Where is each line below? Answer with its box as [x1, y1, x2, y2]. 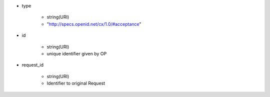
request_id [21, 62, 44, 68]
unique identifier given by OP [46, 50, 107, 57]
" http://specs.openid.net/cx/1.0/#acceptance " [46, 21, 142, 27]
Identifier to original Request [46, 80, 105, 87]
